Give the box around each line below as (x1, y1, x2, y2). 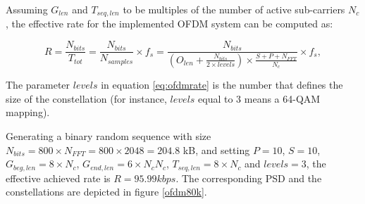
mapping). (6, 105, 50, 120)
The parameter (6, 77, 70, 92)
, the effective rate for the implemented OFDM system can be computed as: (6, 16, 333, 31)
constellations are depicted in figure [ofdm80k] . (6, 184, 207, 199)
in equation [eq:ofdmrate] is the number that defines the (101, 77, 343, 92)
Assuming (6, 2, 48, 16)
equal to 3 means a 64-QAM (198, 91, 321, 106)
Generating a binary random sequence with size (6, 128, 211, 143)
